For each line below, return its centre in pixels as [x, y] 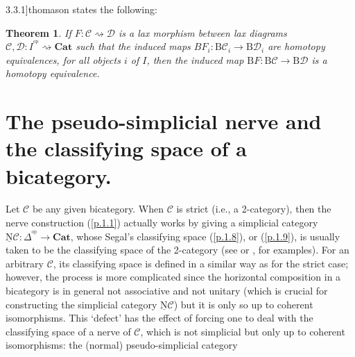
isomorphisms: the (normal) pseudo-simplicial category [122, 345]
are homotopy [296, 46]
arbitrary [25, 263]
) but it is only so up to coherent [243, 304]
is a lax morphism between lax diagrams [203, 32]
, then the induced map [195, 59]
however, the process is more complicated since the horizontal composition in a [173, 277]
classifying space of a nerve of [68, 331]
